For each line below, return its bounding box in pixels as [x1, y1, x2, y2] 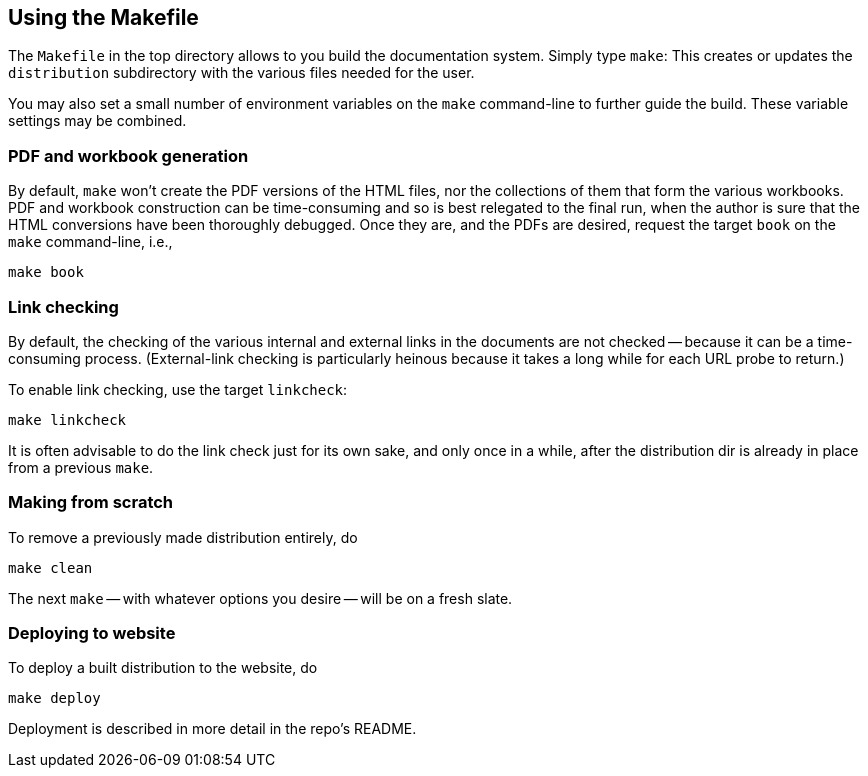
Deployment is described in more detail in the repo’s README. [8, 720, 417, 738]
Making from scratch [8, 492, 174, 513]
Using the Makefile [8, 5, 199, 30]
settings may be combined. [8, 112, 187, 130]
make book [8, 264, 84, 281]
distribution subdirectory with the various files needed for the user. [8, 64, 475, 82]
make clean [8, 559, 93, 576]
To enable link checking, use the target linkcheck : [8, 380, 348, 398]
